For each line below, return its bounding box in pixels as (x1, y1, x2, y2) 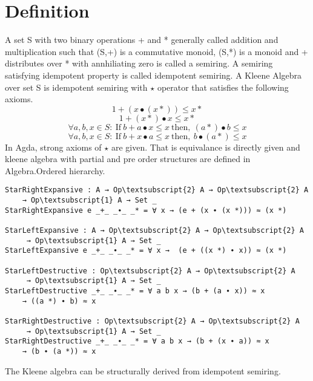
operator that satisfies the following (157, 80, 289, 93)
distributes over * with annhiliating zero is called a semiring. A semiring (5, 57, 273, 70)
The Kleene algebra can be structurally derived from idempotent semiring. (5, 364, 281, 377)
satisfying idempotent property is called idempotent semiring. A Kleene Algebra (5, 68, 302, 81)
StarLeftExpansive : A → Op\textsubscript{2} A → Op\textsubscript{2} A (5, 226, 304, 235)
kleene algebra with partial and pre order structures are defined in (5, 152, 251, 165)
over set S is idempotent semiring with (5, 80, 148, 93)
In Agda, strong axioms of (5, 140, 102, 153)
